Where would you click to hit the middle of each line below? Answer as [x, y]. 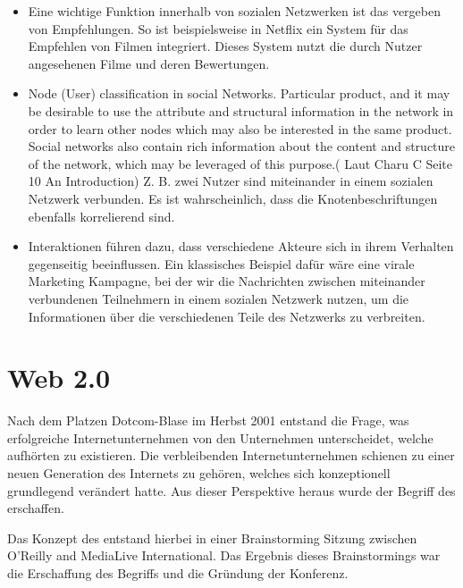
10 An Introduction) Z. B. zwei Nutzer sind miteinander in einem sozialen [231, 181]
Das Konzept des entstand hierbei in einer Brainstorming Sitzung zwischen [212, 538]
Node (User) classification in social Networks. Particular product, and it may [239, 93]
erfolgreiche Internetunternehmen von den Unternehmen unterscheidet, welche [220, 437]
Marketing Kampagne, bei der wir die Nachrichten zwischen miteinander [227, 281]
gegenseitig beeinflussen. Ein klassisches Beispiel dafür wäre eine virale [221, 263]
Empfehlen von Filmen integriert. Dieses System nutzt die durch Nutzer [225, 46]
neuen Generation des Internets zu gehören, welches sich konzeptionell [199, 473]
